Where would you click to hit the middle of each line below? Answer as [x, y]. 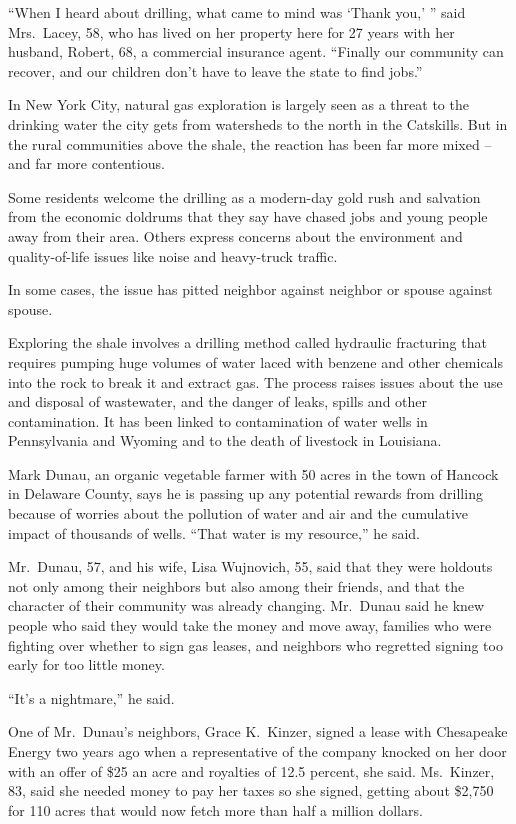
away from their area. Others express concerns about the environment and [235, 235]
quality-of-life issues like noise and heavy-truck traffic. [173, 255]
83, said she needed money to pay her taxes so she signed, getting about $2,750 [251, 790]
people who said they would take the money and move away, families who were [250, 625]
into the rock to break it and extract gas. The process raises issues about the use [255, 381]
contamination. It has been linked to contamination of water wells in [218, 420]
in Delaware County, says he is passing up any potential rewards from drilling [245, 493]
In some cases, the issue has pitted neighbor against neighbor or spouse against [250, 289]
